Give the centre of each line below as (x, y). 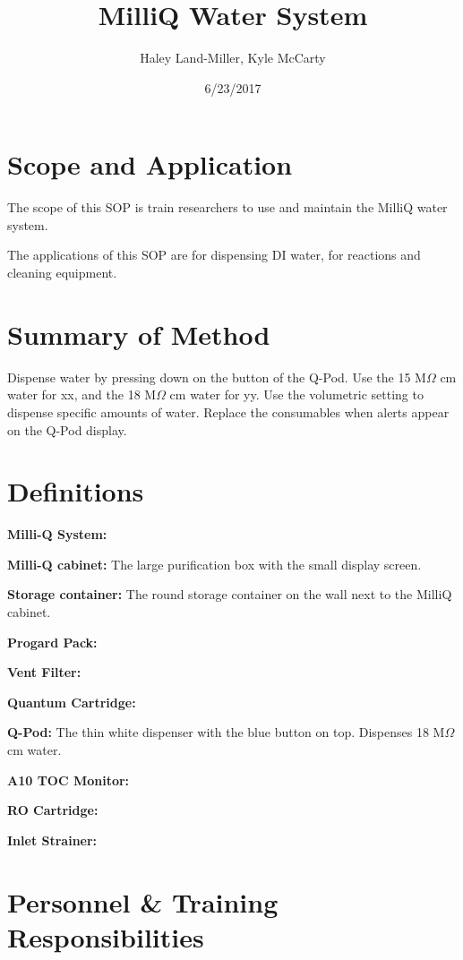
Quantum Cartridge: (72, 702)
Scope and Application (150, 164)
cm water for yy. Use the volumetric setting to (296, 394)
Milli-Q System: (57, 534)
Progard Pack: (52, 642)
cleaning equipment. (62, 273)
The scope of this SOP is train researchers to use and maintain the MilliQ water (227, 207)
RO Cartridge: (53, 810)
